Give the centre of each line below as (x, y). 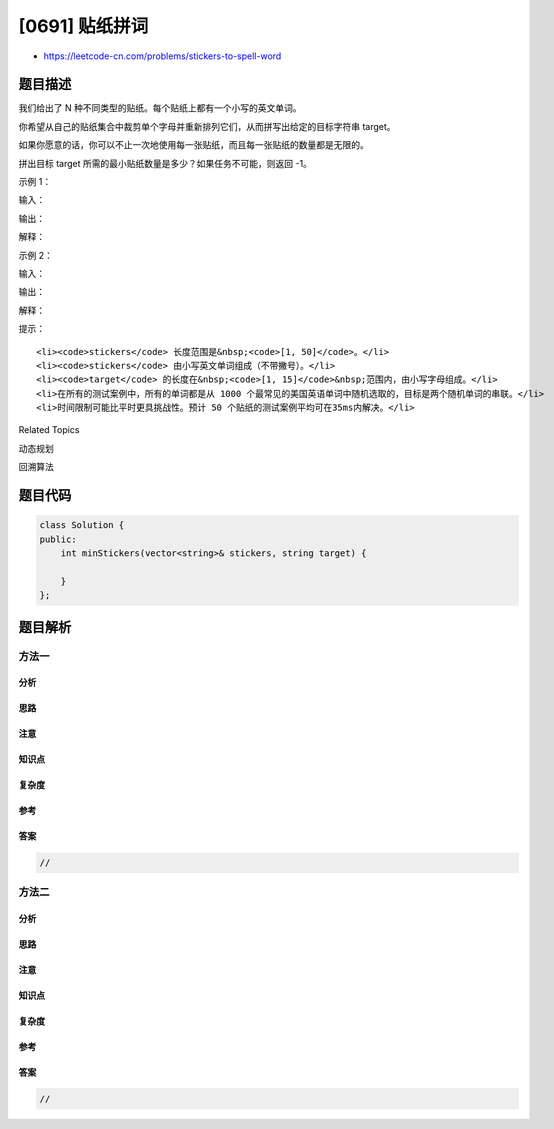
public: (58, 539)
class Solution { (82, 525)
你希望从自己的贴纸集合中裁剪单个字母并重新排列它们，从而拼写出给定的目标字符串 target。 (207, 126)
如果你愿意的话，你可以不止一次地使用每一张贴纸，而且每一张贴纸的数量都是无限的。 (193, 145)
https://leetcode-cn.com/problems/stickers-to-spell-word (162, 56)
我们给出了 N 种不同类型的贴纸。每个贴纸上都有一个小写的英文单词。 (160, 108)
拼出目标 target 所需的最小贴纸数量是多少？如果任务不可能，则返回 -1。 (165, 163)
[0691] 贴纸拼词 (83, 26)
